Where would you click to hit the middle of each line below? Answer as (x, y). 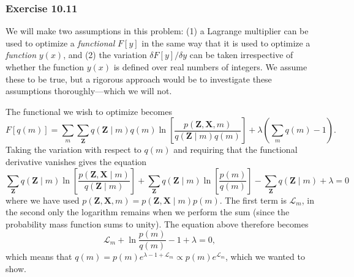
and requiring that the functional (235, 150)
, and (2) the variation (105, 55)
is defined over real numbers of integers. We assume (210, 67)
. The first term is (253, 200)
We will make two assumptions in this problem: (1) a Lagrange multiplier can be (157, 31)
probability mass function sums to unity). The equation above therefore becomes (157, 223)
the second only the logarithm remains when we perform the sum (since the (148, 212)
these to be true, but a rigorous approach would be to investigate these (139, 79)
